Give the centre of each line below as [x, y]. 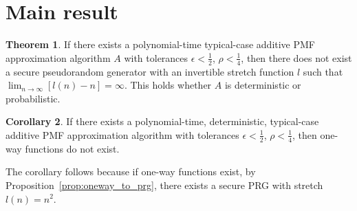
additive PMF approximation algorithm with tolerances [122, 134]
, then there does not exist [296, 57]
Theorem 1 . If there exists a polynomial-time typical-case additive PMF [161, 44]
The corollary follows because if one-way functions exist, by [131, 171]
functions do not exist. [72, 148]
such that [323, 71]
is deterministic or [263, 85]
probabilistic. [33, 98]
